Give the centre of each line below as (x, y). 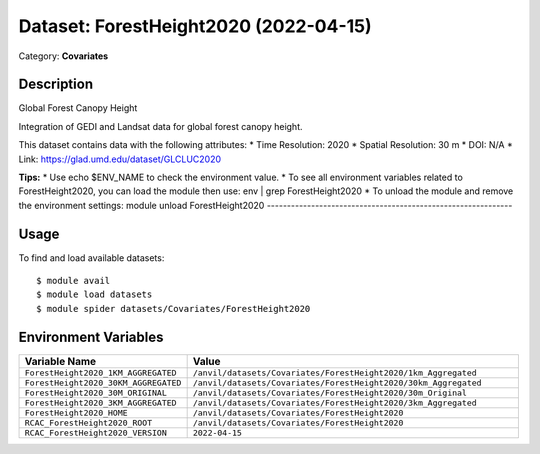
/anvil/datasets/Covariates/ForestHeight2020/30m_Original (329, 392)
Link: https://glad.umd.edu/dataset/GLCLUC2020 (120, 159)
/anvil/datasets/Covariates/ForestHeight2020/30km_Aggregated (337, 382)
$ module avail (73, 281)
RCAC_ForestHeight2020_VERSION (95, 432)
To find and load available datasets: (91, 257)
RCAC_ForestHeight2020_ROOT (88, 422)
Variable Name (60, 361)
